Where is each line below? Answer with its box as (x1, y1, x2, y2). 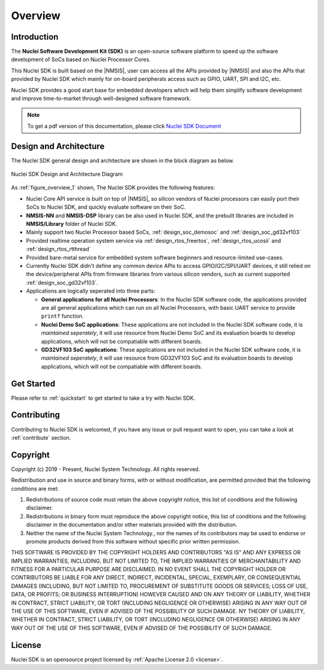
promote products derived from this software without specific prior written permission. (26, 538, 241, 545)
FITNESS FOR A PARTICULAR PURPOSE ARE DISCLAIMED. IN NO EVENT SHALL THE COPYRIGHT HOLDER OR (11, 566, 286, 573)
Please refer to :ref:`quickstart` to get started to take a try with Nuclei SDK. (11, 394, 196, 402)
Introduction (11, 32, 59, 42)
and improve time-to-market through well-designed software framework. (11, 95, 191, 102)
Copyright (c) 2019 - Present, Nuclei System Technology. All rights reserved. (11, 465, 200, 473)
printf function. (41, 312, 84, 320)
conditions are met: (11, 485, 59, 492)
